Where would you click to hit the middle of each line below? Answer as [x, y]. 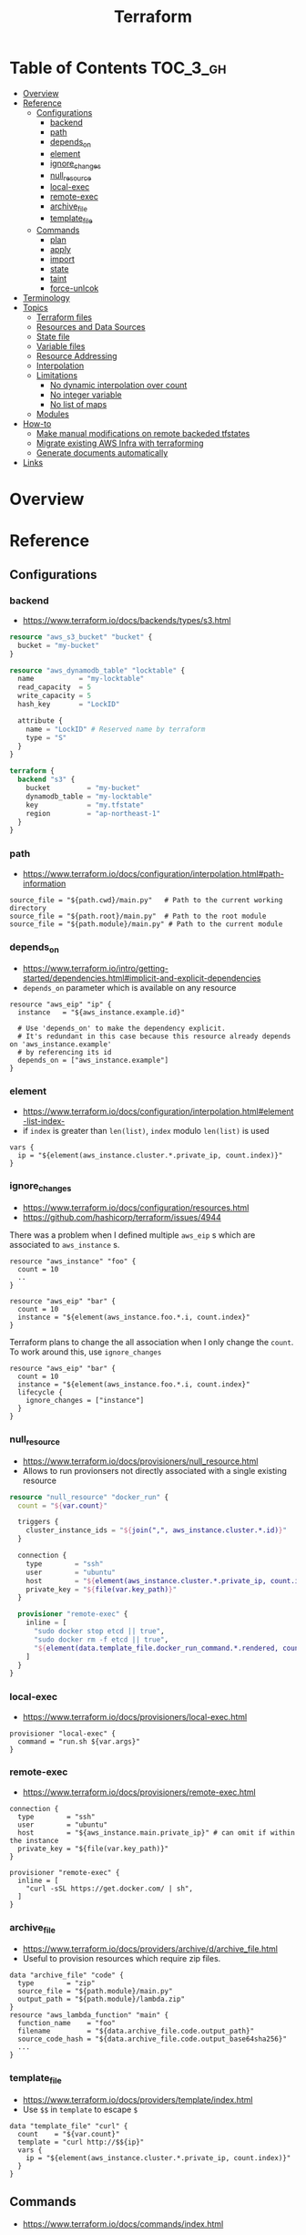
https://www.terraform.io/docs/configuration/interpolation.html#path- [153, 873]
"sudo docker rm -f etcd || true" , [101, 1639]
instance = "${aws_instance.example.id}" [101, 1013]
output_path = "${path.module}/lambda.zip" [101, 1999]
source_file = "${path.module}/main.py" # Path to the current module [146, 924]
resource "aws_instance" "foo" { [73, 1262]
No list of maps [78, 404]
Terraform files [64, 317]
